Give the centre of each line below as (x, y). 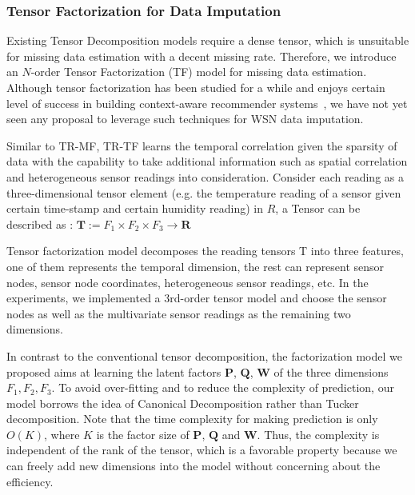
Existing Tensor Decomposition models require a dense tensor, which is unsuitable (208, 40)
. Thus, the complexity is (318, 434)
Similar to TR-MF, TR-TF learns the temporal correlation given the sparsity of (202, 145)
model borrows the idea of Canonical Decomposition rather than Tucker (183, 403)
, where (62, 434)
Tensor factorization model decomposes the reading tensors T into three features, (205, 251)
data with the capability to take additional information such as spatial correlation (207, 161)
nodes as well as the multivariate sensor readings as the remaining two (179, 313)
